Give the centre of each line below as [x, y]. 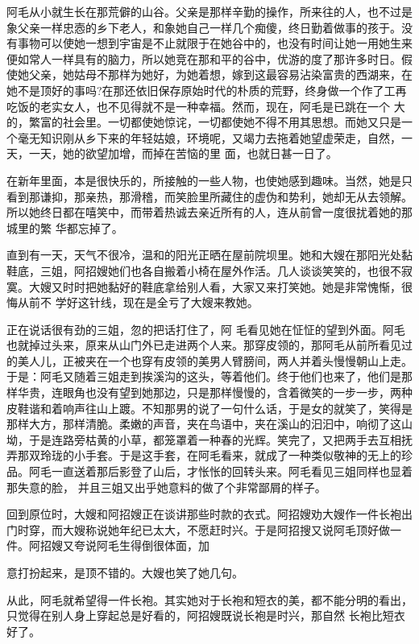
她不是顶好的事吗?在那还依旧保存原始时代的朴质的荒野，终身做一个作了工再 [207, 90]
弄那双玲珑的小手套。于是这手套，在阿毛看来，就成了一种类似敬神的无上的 [204, 455]
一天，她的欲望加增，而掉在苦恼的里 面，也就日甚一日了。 [183, 153]
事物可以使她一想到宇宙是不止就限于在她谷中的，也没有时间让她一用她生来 [215, 43]
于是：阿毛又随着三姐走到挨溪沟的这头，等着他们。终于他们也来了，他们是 [204, 376]
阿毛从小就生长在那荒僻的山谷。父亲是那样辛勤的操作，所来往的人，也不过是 [209, 11]
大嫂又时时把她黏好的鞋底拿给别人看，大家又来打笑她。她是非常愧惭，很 [220, 286]
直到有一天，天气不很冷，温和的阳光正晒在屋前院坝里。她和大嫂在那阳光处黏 [209, 255]
